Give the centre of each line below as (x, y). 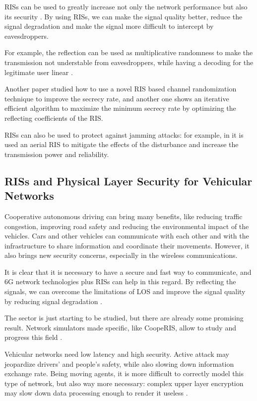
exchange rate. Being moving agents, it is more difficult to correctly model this (124, 373)
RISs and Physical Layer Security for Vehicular (128, 181)
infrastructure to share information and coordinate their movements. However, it (127, 245)
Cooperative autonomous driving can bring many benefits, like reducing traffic (124, 216)
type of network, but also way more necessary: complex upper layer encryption (124, 383)
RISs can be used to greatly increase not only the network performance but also (126, 6)
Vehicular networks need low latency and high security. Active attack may (117, 354)
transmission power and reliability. (57, 154)
